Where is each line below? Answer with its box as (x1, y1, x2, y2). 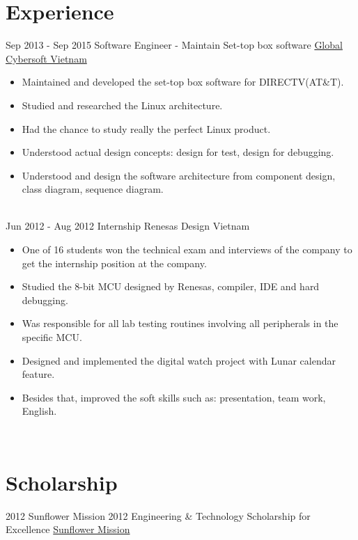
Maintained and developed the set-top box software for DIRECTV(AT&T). (22, 74, 344, 89)
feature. (22, 367, 55, 381)
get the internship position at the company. (22, 255, 207, 270)
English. (22, 404, 57, 418)
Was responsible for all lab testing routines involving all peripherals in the (22, 316, 338, 331)
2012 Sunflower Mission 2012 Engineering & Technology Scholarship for (6, 508, 311, 523)
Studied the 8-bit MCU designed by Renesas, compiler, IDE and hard (22, 279, 320, 294)
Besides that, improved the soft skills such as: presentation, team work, (22, 390, 326, 404)
